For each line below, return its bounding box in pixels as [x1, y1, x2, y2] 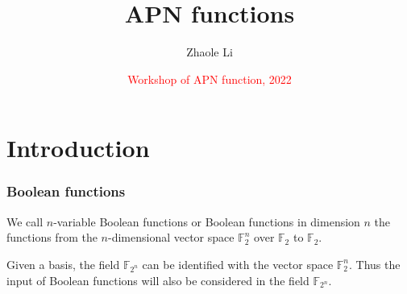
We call [6, 213, 44, 230]
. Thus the [349, 255, 401, 272]
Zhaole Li [186, 43, 233, 60]
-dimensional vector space [107, 229, 235, 246]
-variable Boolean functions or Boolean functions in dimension [53, 213, 360, 230]
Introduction [6, 131, 150, 164]
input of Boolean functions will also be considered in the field [6, 271, 309, 288]
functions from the [6, 229, 98, 246]
